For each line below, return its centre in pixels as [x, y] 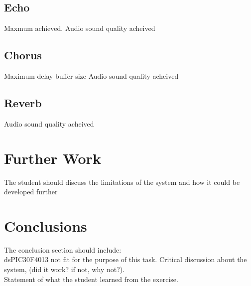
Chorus [23, 55]
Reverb [23, 102]
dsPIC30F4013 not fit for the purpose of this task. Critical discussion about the [125, 259]
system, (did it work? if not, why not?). [64, 269]
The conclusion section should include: [63, 249]
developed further [31, 192]
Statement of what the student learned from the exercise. [91, 279]
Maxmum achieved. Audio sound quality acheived [80, 28]
